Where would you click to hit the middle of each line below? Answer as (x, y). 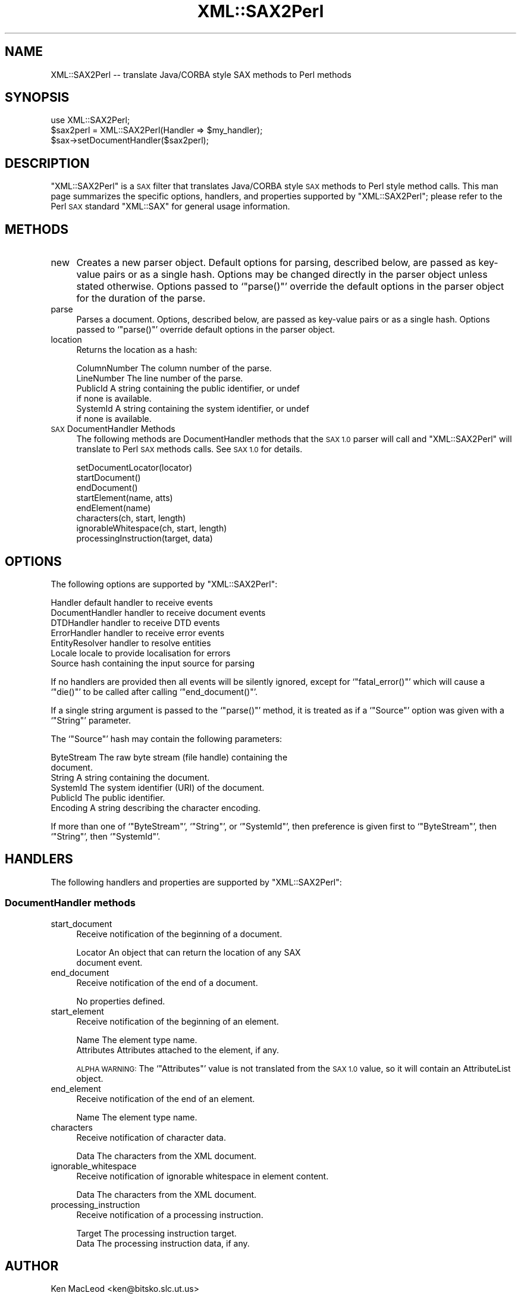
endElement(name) (114, 508)
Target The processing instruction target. (156, 1233)
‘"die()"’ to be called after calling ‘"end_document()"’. (154, 691)
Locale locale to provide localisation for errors (141, 653)
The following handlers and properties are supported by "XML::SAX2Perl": (196, 882)
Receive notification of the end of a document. (167, 982)
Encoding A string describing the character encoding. (156, 807)
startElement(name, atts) (125, 498)
